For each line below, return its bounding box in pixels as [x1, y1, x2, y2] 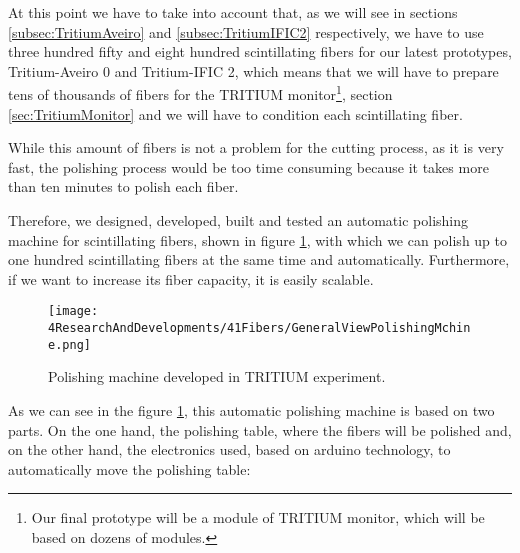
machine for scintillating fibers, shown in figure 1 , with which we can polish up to [8, 229, 508, 250]
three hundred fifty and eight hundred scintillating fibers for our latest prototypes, [8, 41, 512, 62]
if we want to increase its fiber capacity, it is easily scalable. [8, 268, 374, 289]
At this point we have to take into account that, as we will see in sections [8, 2, 458, 22]
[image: [48, 304, 99, 319]
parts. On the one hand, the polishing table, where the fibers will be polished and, [8, 419, 512, 440]
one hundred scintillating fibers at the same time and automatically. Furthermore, [8, 249, 510, 270]
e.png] [48, 337, 91, 352]
